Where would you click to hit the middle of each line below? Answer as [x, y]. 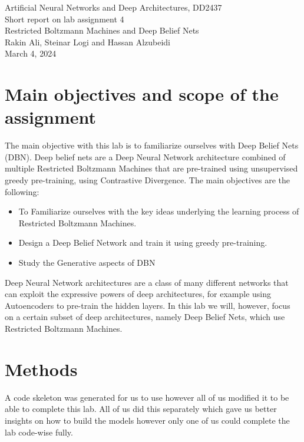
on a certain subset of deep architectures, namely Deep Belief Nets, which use [145, 317]
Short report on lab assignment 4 [65, 19]
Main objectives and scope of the [142, 94]
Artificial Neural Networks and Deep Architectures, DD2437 [113, 7]
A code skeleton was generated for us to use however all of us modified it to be [147, 397]
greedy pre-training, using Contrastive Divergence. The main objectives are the [148, 180]
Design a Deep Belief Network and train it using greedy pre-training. [143, 243]
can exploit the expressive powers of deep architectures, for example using [138, 294]
